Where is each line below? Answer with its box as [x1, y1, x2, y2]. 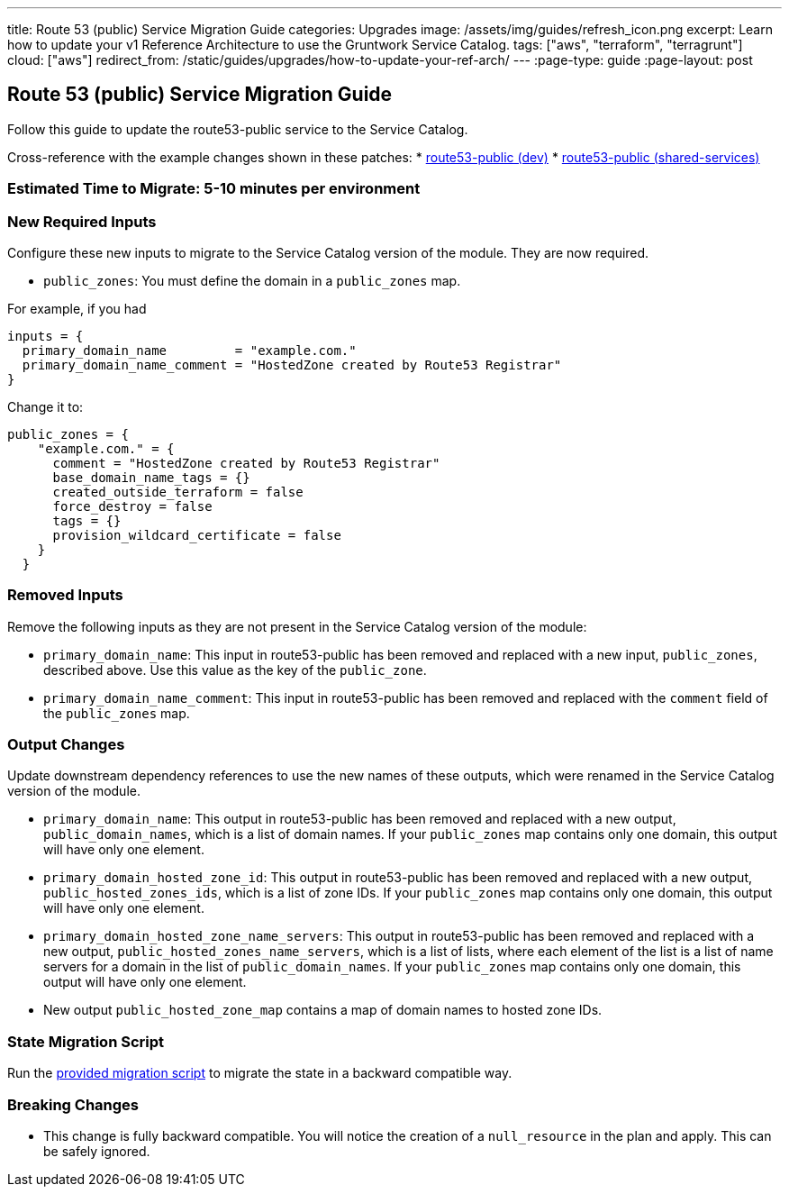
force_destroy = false [52, 498, 213, 514]
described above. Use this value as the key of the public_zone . [43, 661, 427, 678]
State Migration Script [7, 1032, 165, 1051]
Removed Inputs [7, 586, 123, 605]
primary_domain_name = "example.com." [22, 342, 357, 358]
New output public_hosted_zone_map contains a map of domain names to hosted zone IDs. [43, 1002, 603, 1018]
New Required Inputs [7, 212, 157, 231]
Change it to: [7, 398, 84, 415]
